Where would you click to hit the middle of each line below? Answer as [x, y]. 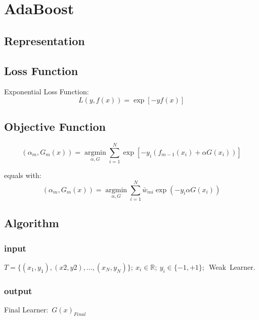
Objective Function [55, 127]
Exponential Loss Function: [47, 92]
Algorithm [32, 223]
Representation [45, 40]
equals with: [23, 175]
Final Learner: [26, 310]
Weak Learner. [232, 267]
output [18, 290]
